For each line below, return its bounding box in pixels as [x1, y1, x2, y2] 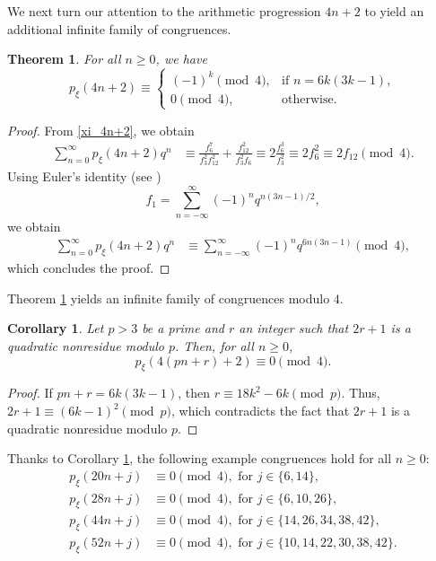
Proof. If [7, 383, 53, 402]
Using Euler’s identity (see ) [7, 167, 161, 186]
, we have [155, 49, 207, 68]
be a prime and [142, 319, 224, 337]
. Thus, [341, 383, 380, 402]
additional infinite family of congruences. [7, 19, 231, 38]
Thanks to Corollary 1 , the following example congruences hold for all [7, 449, 392, 468]
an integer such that [239, 319, 349, 337]
